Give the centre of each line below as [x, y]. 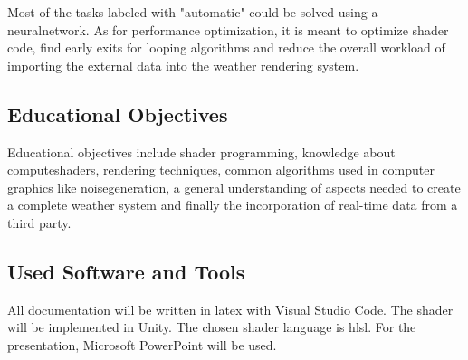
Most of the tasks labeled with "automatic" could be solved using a [193, 12]
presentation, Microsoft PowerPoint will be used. [142, 344]
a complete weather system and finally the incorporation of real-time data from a [233, 205]
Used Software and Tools [126, 271]
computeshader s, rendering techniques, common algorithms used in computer [221, 170]
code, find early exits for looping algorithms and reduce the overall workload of [226, 47]
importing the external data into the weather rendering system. [183, 65]
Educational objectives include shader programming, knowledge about [201, 152]
